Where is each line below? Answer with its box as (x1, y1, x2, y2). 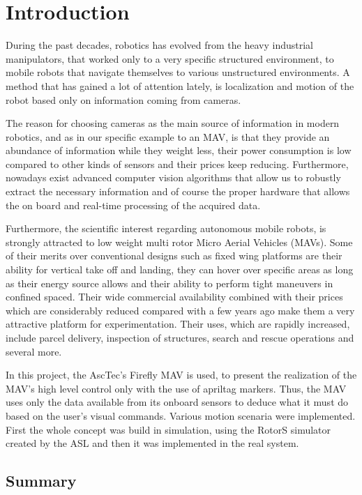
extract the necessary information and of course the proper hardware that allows (6, 184, 350, 199)
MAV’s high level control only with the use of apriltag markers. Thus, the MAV (6, 381, 347, 395)
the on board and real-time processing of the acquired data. (6, 197, 261, 212)
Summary (6, 470, 77, 492)
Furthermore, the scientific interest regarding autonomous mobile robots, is (6, 221, 326, 236)
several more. (6, 344, 62, 358)
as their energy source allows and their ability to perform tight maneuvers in (6, 275, 333, 290)
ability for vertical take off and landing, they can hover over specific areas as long (6, 262, 354, 277)
